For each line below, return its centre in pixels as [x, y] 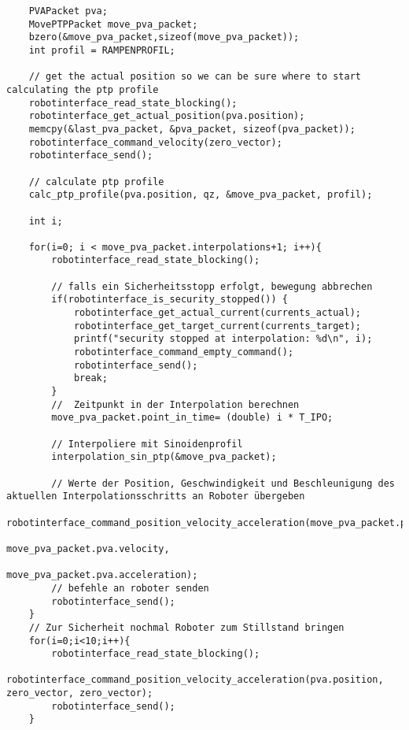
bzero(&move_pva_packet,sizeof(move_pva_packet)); [164, 37]
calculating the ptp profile [83, 89]
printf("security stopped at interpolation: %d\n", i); [223, 339]
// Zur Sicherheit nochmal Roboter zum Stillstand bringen [186, 627]
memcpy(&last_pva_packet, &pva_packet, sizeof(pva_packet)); [192, 129]
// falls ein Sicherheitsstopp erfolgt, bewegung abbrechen [212, 286]
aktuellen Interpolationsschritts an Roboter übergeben [156, 497]
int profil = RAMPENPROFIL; [102, 50]
